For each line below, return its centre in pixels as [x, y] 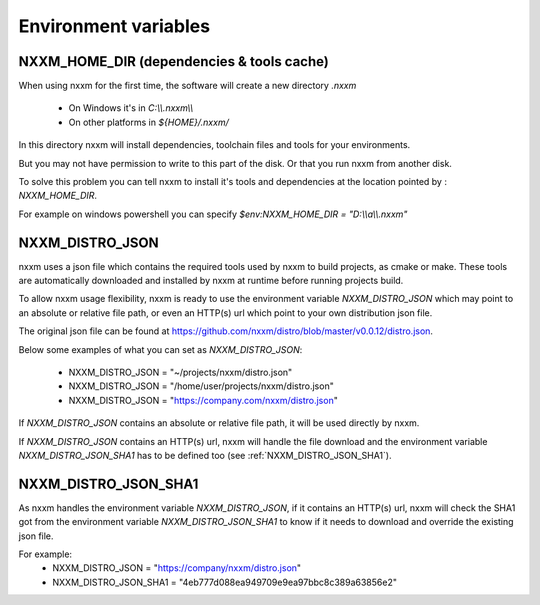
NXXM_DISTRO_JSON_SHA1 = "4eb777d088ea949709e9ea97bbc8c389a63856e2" [224, 582]
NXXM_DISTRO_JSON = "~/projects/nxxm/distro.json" [180, 372]
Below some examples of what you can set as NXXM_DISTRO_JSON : [160, 349]
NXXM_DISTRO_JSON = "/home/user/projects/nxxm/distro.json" [201, 386]
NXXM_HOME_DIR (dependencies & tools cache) [173, 61]
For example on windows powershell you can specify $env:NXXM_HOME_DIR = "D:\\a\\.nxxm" [213, 214]
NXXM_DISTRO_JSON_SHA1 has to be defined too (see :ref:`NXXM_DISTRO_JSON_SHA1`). [205, 455]
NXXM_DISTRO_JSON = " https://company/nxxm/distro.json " [177, 568]
